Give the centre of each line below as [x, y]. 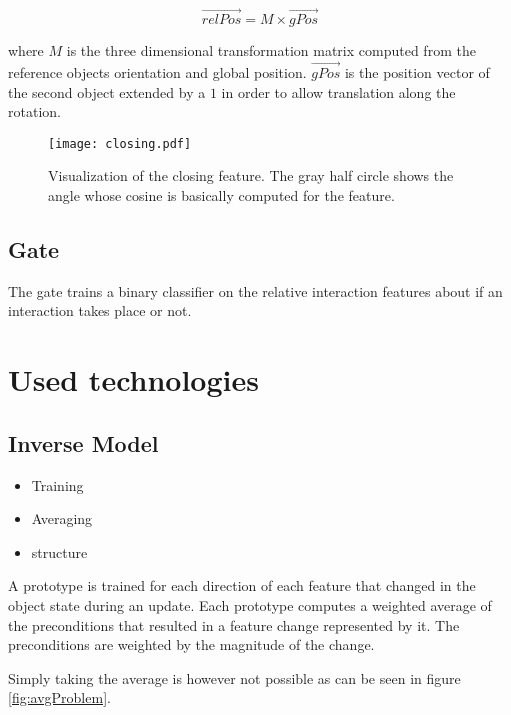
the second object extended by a [107, 91]
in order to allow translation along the [338, 91]
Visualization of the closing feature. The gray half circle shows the [251, 175]
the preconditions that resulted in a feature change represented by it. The [234, 624]
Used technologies [133, 379]
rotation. [34, 111]
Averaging [62, 518]
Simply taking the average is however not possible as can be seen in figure [234, 677]
